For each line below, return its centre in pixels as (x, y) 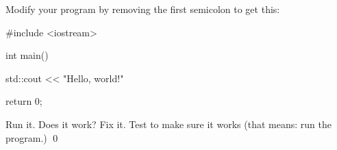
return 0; (24, 101)
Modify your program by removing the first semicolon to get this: (143, 9)
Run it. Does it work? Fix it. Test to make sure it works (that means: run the (168, 124)
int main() (27, 55)
